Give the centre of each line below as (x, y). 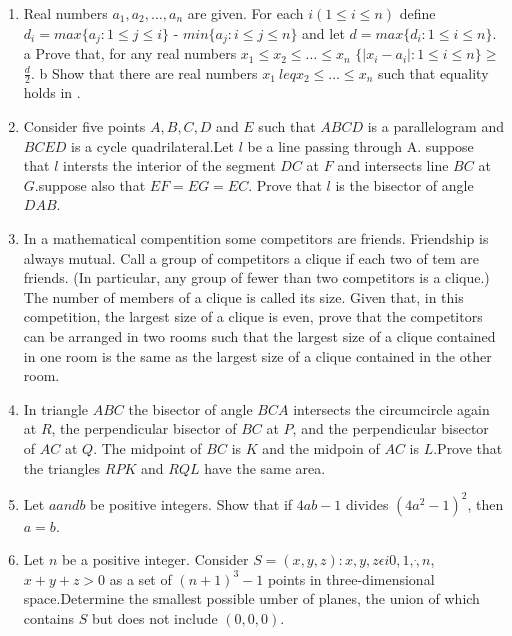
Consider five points (84, 126)
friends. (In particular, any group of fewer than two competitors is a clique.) (256, 277)
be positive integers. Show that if (191, 503)
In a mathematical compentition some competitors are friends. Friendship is (256, 238)
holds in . (52, 92)
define (417, 13)
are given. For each (245, 13)
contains (49, 618)
